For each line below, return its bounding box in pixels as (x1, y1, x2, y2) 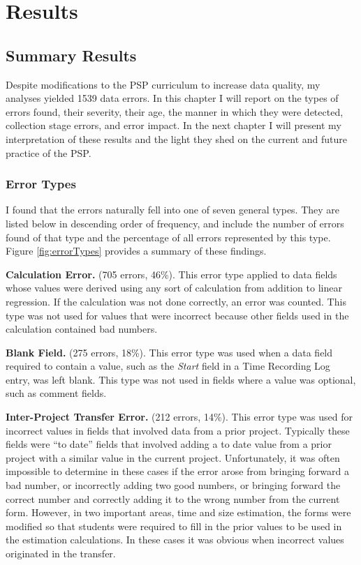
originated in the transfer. (6, 546, 116, 561)
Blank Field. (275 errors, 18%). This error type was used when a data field (6, 345, 333, 359)
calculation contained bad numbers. (6, 322, 158, 336)
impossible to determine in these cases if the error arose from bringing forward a (6, 464, 349, 479)
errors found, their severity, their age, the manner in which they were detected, (6, 104, 344, 119)
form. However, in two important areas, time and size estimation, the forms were (6, 505, 351, 520)
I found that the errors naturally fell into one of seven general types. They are (6, 202, 340, 217)
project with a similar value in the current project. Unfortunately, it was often (6, 450, 340, 465)
